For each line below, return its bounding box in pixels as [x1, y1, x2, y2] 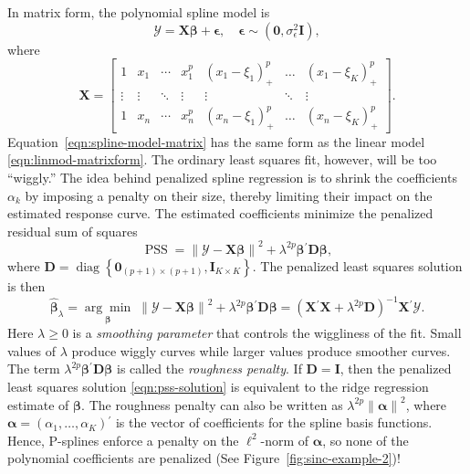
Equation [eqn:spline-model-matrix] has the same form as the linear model [7, 132, 425, 151]
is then [7, 276, 46, 295]
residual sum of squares [7, 221, 138, 240]
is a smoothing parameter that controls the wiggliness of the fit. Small [72, 323, 462, 342]
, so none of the [322, 430, 409, 449]
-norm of [260, 430, 309, 449]
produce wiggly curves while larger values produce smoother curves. [71, 341, 451, 360]
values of [7, 341, 56, 360]
